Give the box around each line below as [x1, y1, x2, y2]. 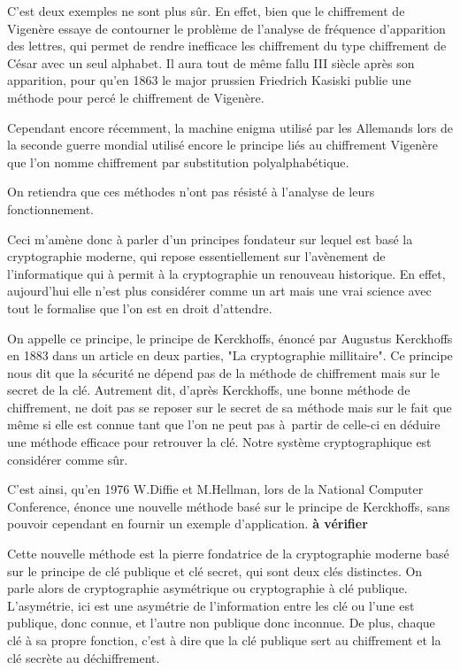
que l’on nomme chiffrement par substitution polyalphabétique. [7, 152, 349, 171]
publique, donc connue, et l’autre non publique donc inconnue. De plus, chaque [7, 613, 435, 632]
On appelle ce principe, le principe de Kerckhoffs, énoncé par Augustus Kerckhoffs [7, 328, 453, 347]
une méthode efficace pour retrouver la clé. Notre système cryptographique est [7, 433, 432, 451]
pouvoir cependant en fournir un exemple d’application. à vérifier [7, 514, 368, 533]
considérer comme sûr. [7, 450, 128, 468]
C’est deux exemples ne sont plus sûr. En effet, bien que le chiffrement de [7, 2, 405, 19]
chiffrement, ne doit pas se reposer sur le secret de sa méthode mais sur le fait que [7, 397, 452, 416]
